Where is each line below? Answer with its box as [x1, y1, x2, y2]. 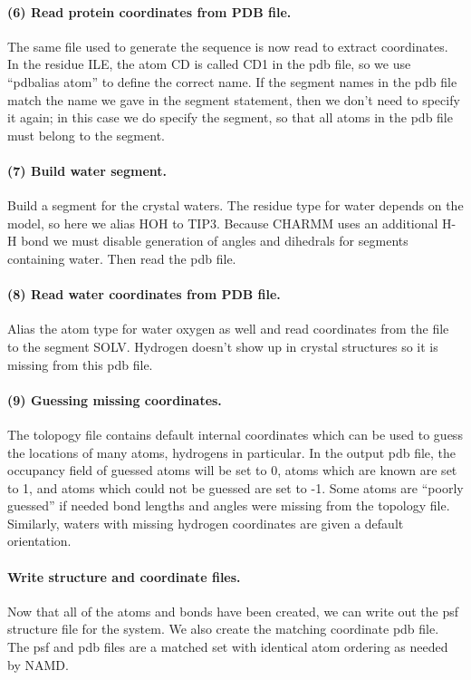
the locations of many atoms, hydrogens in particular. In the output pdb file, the [7, 442, 457, 461]
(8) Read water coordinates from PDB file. [7, 285, 281, 304]
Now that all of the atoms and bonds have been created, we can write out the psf [7, 601, 459, 620]
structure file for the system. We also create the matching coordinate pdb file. [7, 619, 439, 638]
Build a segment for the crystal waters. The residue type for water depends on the [7, 196, 464, 215]
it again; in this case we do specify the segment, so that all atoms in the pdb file [7, 108, 453, 127]
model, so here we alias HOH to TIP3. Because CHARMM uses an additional [7, 213, 438, 232]
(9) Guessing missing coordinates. [7, 390, 222, 409]
